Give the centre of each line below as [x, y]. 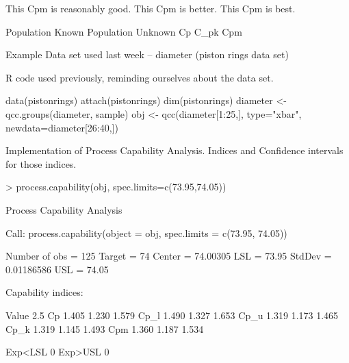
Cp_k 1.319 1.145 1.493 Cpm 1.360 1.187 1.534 [105, 328]
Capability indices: [44, 292]
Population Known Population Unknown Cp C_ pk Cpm [124, 31]
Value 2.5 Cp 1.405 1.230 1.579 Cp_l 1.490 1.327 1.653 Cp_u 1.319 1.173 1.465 [172, 315]
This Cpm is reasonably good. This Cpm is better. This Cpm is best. [151, 8]
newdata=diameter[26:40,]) [62, 127]
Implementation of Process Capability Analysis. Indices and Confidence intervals [174, 150]
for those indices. [41, 163]
